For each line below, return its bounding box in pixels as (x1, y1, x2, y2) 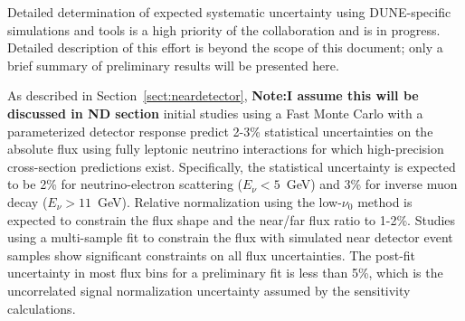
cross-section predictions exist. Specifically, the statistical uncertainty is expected (7, 156, 456, 175)
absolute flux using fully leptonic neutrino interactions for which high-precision (7, 139, 444, 158)
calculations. (7, 298, 76, 317)
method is (357, 192, 413, 211)
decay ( (7, 192, 48, 211)
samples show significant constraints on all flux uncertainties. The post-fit (7, 245, 416, 264)
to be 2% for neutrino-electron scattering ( (7, 175, 243, 194)
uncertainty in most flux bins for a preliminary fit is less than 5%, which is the (7, 263, 443, 282)
